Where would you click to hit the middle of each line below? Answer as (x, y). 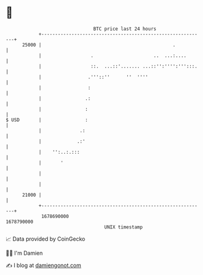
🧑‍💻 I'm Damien (24, 253)
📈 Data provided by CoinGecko (46, 239)
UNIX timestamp (124, 227)
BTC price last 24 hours (125, 29)
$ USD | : (47, 120)
